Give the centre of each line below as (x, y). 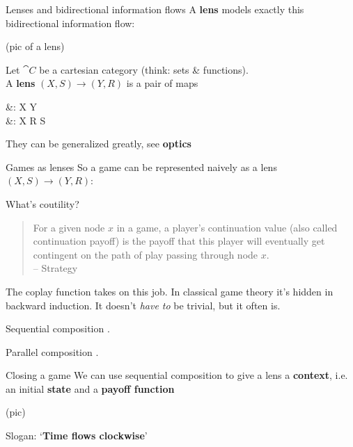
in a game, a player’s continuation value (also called (227, 227)
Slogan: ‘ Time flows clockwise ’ (77, 436)
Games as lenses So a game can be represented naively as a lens (141, 166)
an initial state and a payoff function (90, 388)
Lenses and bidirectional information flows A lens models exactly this (155, 9)
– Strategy (55, 268)
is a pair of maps (162, 83)
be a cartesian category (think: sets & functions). (144, 69)
